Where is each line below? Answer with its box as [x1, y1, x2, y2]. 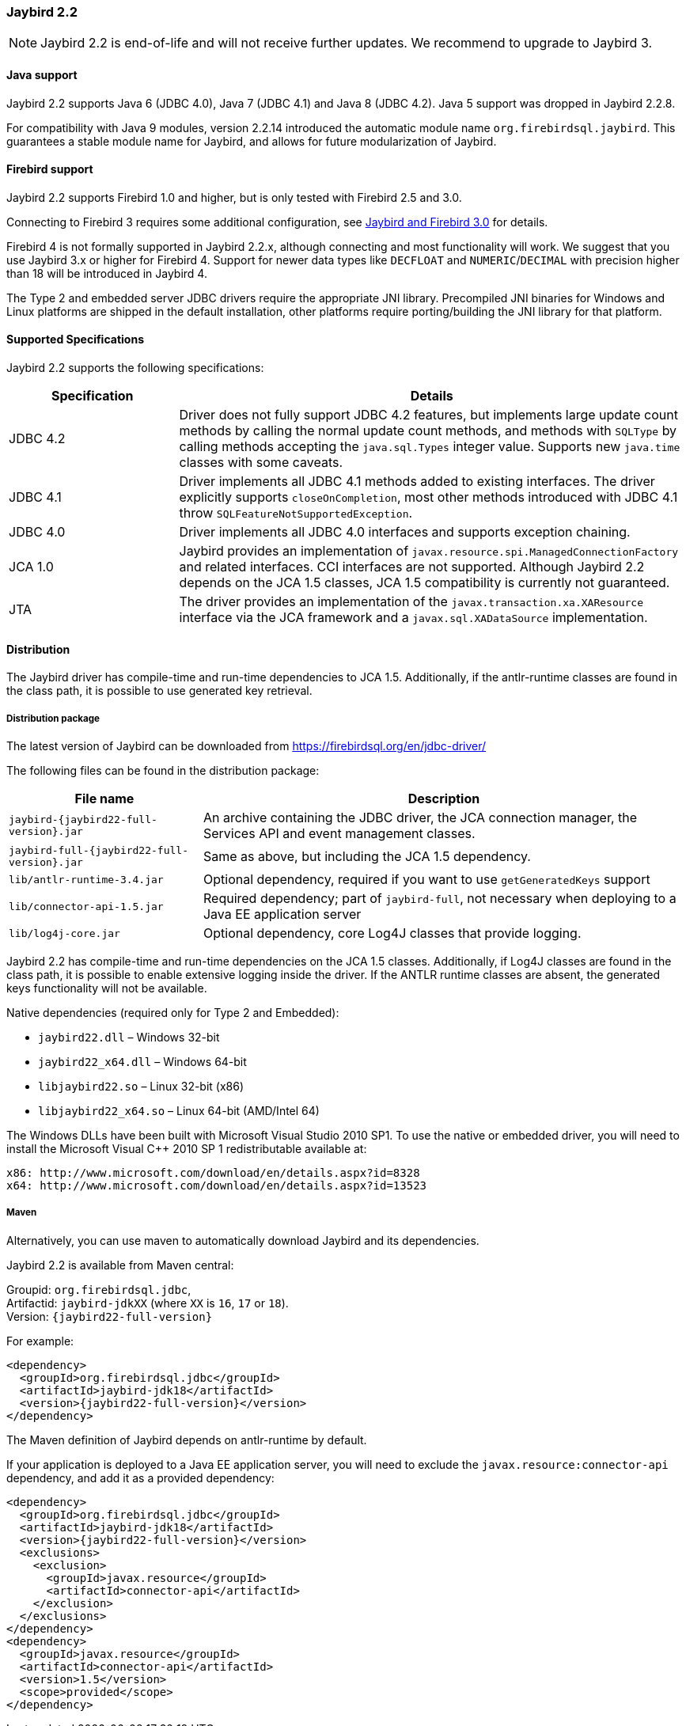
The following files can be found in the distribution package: [6, 764, 320, 778]
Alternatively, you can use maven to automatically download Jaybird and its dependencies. [6, 1233, 479, 1247]
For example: [6, 1333, 74, 1348]
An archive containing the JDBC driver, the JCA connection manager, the [203, 810, 638, 826]
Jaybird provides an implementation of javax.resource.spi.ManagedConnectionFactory [179, 543, 679, 560]
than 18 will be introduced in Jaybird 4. [6, 266, 207, 280]
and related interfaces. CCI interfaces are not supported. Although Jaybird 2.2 [179, 559, 645, 575]
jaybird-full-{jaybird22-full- [9, 844, 188, 857]
